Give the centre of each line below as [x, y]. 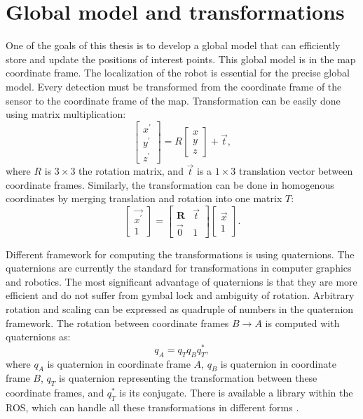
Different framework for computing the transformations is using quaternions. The [180, 254]
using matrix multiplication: [66, 114]
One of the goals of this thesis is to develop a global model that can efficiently [173, 45]
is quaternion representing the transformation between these [188, 378]
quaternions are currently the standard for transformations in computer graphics [179, 268]
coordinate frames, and [55, 393]
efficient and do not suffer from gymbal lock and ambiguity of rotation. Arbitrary [180, 295]
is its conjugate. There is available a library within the [236, 393]
